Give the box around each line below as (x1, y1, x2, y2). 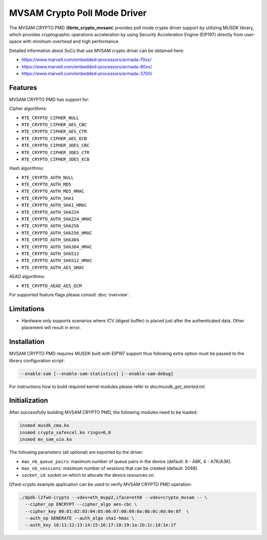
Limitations (9, 304, 44, 313)
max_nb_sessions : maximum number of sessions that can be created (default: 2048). (21, 465, 199, 471)
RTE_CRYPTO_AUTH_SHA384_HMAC (21, 244, 92, 249)
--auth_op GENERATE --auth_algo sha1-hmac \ (25, 515, 134, 521)
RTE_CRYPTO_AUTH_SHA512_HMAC (21, 258, 92, 263)
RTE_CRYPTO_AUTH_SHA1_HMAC (21, 202, 87, 208)
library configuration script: (9, 357, 65, 363)
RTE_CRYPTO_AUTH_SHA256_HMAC (21, 230, 92, 236)
